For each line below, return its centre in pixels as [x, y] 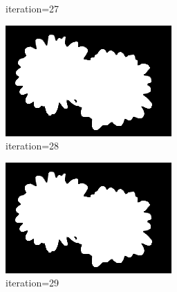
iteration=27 [32, 8]
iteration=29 [32, 283]
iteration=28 [32, 146]
